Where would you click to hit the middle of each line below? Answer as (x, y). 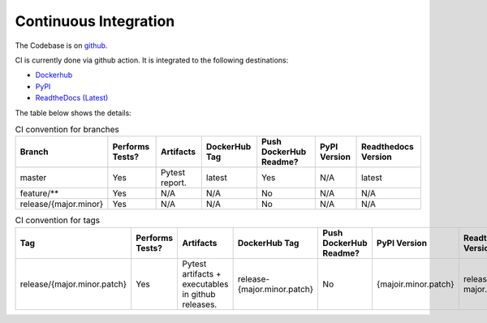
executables (205, 284)
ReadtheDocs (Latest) (72, 98)
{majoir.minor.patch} (415, 284)
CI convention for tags (58, 221)
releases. (200, 304)
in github (199, 294)
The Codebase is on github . (61, 45)
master (33, 178)
